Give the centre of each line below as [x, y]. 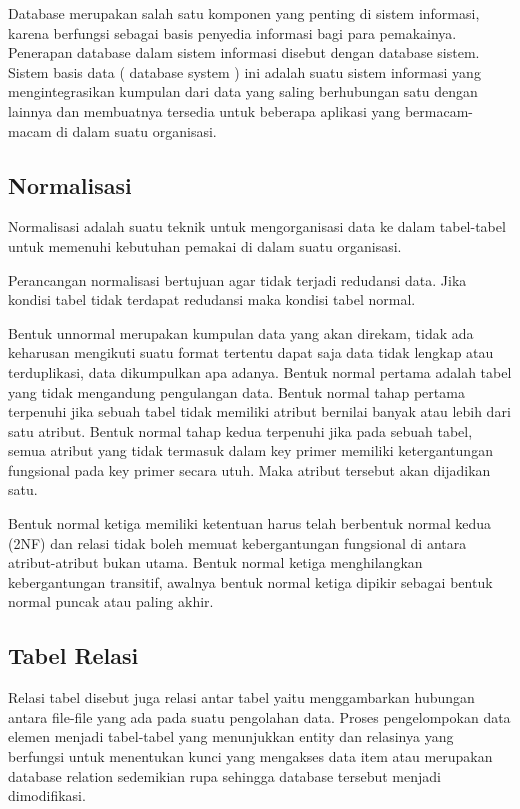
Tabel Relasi [73, 655]
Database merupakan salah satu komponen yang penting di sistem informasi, [244, 13]
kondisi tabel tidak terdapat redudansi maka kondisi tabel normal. [212, 299]
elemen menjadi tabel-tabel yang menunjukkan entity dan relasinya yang [231, 736]
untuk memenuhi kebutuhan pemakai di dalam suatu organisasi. [205, 245]
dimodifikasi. [47, 795]
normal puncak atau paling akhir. [111, 601]
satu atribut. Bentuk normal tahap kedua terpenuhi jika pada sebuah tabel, [240, 430]
